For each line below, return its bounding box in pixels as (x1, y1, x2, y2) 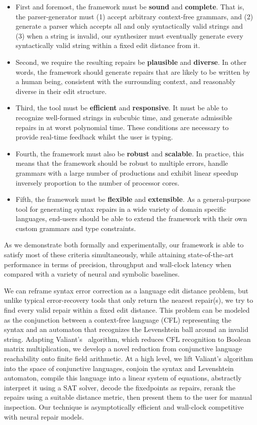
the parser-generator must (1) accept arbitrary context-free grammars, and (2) (15, 11, 253, 21)
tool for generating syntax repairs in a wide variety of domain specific (15, 203, 226, 214)
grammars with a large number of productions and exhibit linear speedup (15, 167, 238, 178)
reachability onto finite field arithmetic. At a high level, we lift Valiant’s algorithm (4, 353, 253, 363)
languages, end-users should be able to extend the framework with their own (15, 213, 247, 224)
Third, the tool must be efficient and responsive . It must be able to (15, 102, 228, 113)
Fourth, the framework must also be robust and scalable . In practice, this (15, 148, 244, 158)
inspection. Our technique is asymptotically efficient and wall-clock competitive (4, 401, 244, 412)
